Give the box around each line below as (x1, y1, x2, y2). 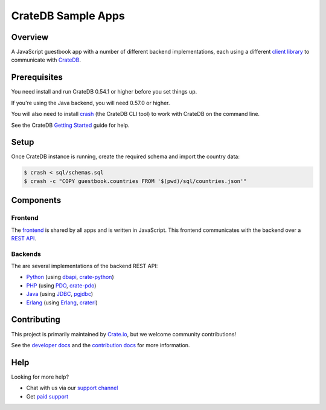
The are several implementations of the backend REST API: (11, 263, 158, 270)
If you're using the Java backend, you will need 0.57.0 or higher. (11, 99, 170, 106)
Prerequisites (11, 72, 63, 83)
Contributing (11, 315, 60, 325)
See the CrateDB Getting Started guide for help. (11, 121, 130, 129)
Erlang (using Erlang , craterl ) (26, 299, 98, 306)
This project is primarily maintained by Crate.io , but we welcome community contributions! (11, 330, 237, 338)
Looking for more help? (11, 373, 69, 380)
